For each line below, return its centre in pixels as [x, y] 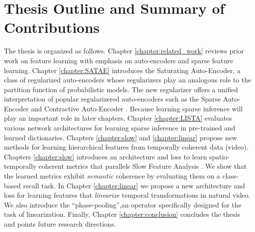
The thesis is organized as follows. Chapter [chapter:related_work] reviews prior [124, 51]
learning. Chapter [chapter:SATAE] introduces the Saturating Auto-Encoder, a [122, 70]
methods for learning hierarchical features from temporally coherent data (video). [126, 147]
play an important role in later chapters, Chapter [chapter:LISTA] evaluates [118, 118]
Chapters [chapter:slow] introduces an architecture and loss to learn [106, 156]
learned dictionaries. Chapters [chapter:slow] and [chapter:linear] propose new [121, 137]
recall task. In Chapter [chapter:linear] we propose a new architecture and [134, 185]
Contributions [52, 27]
